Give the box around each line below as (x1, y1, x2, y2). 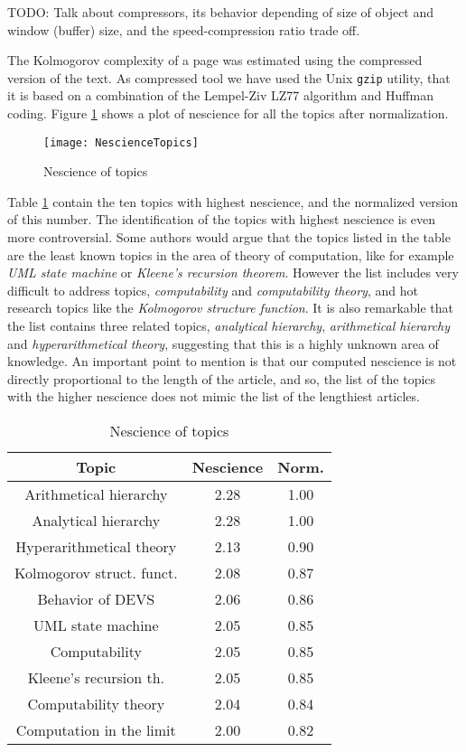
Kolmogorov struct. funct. (14, 562, 178, 583)
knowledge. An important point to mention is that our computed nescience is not (7, 352, 457, 371)
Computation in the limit (15, 719, 176, 740)
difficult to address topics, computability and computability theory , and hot (7, 280, 418, 299)
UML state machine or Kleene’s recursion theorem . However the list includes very (7, 263, 459, 282)
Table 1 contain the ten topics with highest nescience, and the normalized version (7, 192, 458, 211)
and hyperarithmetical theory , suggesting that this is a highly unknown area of (7, 334, 439, 352)
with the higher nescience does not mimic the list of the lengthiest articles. (7, 387, 420, 406)
